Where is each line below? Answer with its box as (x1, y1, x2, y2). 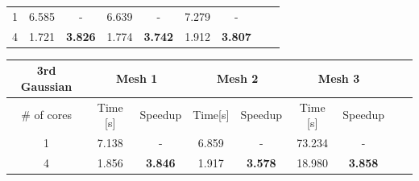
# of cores (21, 106, 72, 123)
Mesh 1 (115, 69, 158, 86)
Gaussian (20, 77, 73, 94)
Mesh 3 (317, 69, 360, 86)
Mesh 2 (216, 69, 259, 86)
